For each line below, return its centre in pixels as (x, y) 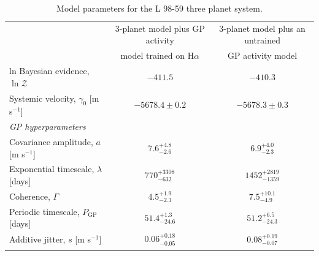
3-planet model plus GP (160, 28)
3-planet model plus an (262, 28)
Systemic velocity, (43, 98)
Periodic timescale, (44, 211)
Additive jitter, (37, 239)
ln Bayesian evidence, (49, 71)
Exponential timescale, (52, 169)
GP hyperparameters (48, 126)
